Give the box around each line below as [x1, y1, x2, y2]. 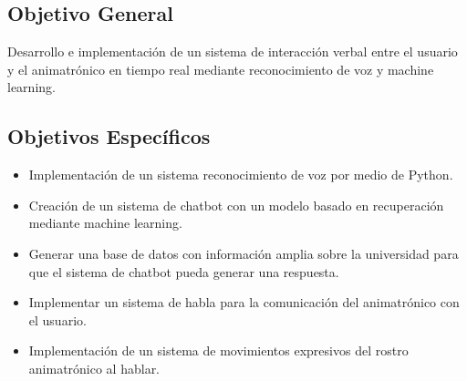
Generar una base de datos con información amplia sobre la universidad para [28, 243, 459, 263]
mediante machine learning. [28, 213, 182, 232]
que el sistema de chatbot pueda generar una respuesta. [28, 262, 339, 281]
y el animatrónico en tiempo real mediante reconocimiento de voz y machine [7, 59, 434, 78]
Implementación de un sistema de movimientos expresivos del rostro [28, 341, 409, 360]
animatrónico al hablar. [28, 358, 161, 377]
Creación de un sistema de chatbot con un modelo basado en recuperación [28, 195, 444, 214]
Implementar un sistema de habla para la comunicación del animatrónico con [28, 293, 460, 312]
